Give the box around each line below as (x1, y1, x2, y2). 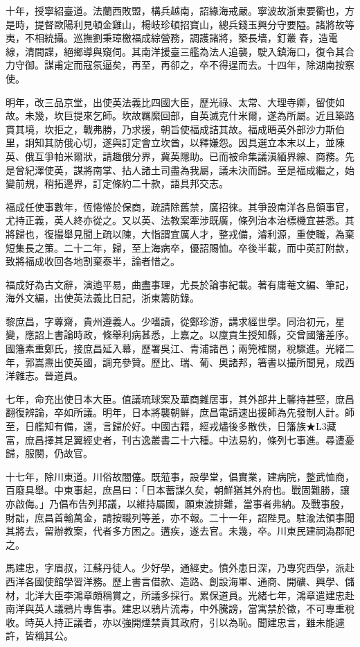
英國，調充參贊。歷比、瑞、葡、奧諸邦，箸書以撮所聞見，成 (73, 354, 345, 369)
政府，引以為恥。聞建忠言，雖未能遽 (179, 614, 345, 629)
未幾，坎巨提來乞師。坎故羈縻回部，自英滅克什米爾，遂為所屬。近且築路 (24, 108, 354, 123)
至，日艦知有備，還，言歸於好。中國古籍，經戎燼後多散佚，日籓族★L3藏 (6, 419, 336, 433)
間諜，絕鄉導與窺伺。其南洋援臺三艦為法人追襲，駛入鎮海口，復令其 (34, 44, 345, 58)
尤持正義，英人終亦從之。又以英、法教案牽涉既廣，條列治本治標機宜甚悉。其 (6, 213, 354, 227)
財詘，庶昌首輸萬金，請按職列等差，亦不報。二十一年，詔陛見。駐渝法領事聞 (6, 510, 354, 524)
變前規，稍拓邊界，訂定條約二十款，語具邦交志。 (6, 176, 228, 191)
